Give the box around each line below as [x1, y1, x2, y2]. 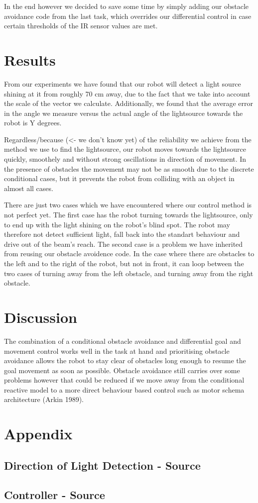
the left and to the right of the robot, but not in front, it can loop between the [4, 258, 244, 268]
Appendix [4, 423, 73, 444]
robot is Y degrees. [4, 117, 62, 128]
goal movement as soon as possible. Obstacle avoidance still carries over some [4, 365, 240, 375]
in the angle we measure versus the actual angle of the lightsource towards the [4, 107, 243, 118]
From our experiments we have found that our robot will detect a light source [4, 78, 241, 89]
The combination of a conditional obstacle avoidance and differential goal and [4, 335, 241, 346]
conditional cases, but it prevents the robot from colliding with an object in [4, 173, 235, 184]
